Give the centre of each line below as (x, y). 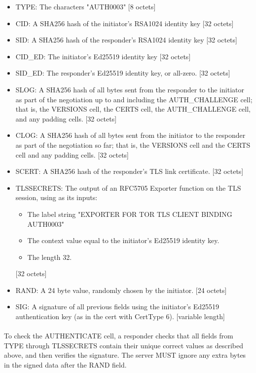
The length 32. (50, 257)
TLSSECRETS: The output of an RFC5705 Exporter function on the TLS (128, 187)
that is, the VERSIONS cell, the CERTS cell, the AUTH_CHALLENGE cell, (133, 109)
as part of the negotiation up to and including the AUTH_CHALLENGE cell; (134, 99)
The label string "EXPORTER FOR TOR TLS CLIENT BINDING (130, 214)
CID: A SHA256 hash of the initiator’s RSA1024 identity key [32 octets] (125, 23)
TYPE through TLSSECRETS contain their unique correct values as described (124, 345)
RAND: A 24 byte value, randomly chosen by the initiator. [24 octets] (121, 290)
